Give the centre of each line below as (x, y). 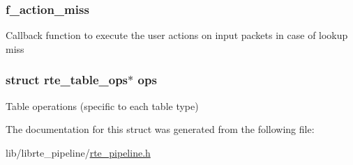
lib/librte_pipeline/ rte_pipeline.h (78, 152)
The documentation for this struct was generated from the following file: (160, 129)
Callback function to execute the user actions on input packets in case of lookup (177, 35)
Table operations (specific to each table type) (102, 105)
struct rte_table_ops (67, 80)
